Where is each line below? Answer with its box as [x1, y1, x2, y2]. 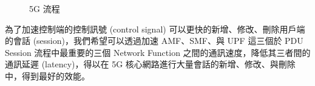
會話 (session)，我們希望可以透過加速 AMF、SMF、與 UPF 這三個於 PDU [13, 34, 303, 47]
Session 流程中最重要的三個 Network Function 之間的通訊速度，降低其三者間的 [5, 46, 311, 58]
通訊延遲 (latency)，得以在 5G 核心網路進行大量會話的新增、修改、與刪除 [5, 58, 296, 70]
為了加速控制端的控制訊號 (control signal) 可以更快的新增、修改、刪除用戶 [5, 22, 297, 35]
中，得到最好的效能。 [5, 69, 90, 82]
